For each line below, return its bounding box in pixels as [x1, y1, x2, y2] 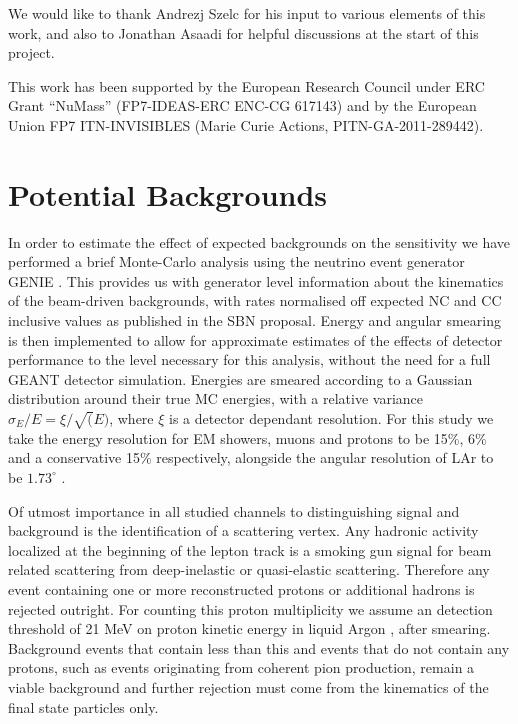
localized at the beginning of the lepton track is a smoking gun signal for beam [8, 539, 492, 560]
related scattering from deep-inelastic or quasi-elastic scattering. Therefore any [8, 559, 490, 580]
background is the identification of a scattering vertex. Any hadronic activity [8, 520, 479, 541]
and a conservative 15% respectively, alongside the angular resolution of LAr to [8, 447, 494, 468]
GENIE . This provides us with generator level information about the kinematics [8, 270, 504, 291]
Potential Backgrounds [8, 173, 328, 214]
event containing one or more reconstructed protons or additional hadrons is [8, 578, 475, 599]
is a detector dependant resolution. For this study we [169, 408, 494, 429]
